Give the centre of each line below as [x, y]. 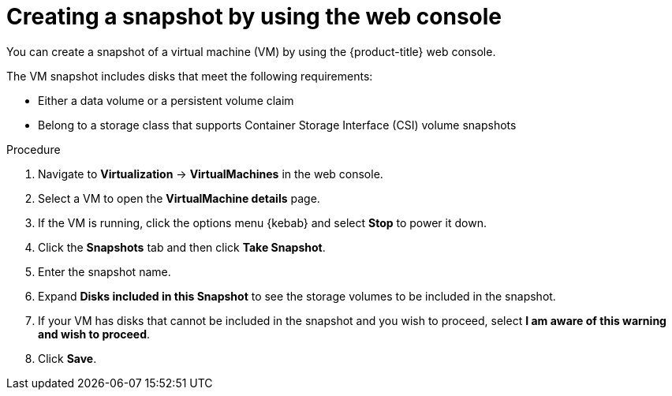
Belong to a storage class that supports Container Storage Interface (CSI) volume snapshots [277, 125]
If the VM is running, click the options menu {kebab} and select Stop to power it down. [262, 222]
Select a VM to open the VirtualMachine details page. [179, 198]
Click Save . [67, 358]
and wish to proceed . [94, 334]
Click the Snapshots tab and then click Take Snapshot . [182, 247]
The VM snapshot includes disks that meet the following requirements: [190, 76]
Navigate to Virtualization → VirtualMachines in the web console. [211, 174]
